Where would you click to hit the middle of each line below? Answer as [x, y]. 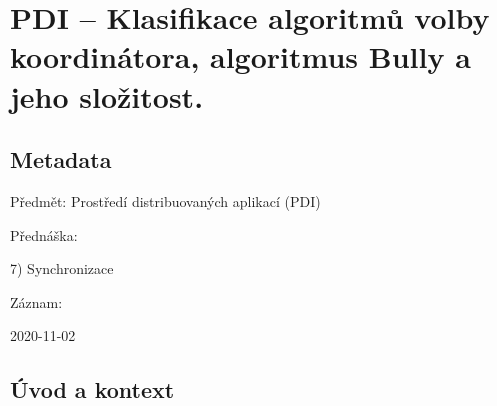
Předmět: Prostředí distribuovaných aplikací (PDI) [165, 200]
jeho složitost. [107, 95]
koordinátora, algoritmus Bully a [240, 56]
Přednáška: [44, 234]
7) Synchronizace [62, 268]
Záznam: [36, 301]
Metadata [61, 159]
